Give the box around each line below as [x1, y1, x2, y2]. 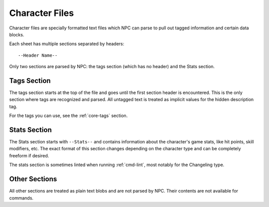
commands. [9, 195, 34, 201]
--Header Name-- [18, 52, 58, 58]
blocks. [9, 31, 24, 37]
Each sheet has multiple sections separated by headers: [9, 41, 125, 47]
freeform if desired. [9, 152, 49, 159]
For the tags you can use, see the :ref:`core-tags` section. [9, 112, 128, 119]
